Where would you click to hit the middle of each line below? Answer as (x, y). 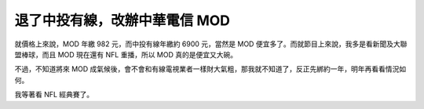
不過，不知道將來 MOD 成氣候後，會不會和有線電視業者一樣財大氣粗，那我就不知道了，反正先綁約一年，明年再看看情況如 (210, 69)
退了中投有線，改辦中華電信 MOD (122, 20)
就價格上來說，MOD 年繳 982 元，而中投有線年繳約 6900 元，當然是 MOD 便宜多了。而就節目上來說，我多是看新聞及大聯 (211, 44)
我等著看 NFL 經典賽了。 (54, 95)
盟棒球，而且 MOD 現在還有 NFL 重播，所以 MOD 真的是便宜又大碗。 (126, 54)
